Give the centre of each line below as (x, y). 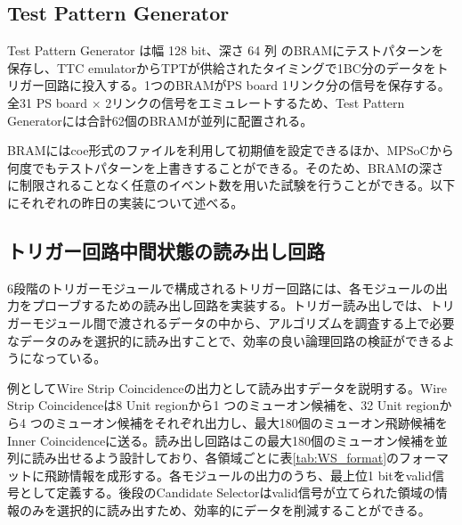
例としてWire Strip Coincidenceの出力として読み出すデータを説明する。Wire (227, 387)
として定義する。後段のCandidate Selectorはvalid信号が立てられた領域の (227, 492)
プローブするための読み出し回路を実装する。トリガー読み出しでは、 (231, 305)
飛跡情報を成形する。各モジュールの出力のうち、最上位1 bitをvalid (238, 475)
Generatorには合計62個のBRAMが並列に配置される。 (160, 120)
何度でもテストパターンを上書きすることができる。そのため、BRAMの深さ (226, 167)
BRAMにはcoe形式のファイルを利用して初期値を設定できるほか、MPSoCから (231, 150)
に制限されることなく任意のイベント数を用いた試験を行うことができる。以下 (231, 185)
